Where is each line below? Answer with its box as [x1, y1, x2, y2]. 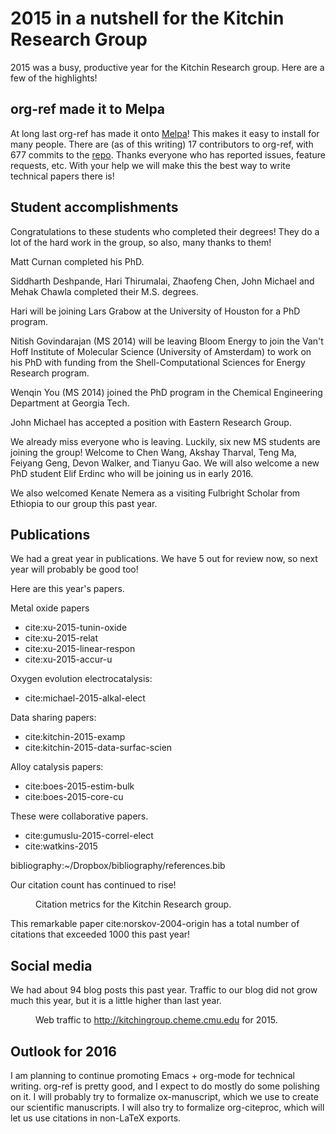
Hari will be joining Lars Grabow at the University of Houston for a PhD [10, 305, 301, 317]
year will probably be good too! [10, 563, 139, 576]
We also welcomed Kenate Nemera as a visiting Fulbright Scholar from [10, 487, 301, 499]
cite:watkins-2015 [24, 840, 98, 852]
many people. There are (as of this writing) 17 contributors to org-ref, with [10, 138, 314, 150]
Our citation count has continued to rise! [10, 879, 177, 891]
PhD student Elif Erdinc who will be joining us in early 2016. [10, 467, 254, 479]
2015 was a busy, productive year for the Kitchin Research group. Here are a [10, 61, 325, 73]
